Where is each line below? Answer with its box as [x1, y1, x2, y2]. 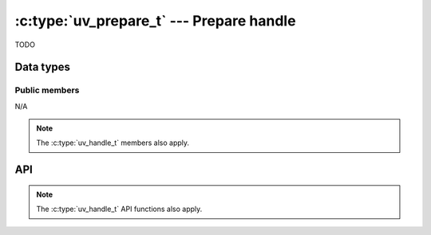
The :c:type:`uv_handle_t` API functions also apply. [36, 204, 203, 214]
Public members [14, 84, 80, 96]
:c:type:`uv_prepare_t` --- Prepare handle [14, 12, 296, 29]
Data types [14, 61, 71, 74]
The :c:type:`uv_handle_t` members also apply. [36, 138, 190, 147]
